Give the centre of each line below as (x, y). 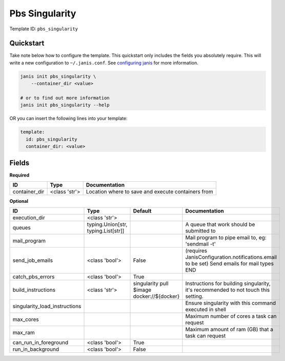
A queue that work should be (220, 224)
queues (22, 227)
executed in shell (206, 310)
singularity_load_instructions (47, 307)
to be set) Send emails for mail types (230, 263)
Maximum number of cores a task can (231, 316)
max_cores (26, 319)
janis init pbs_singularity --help (65, 105)
